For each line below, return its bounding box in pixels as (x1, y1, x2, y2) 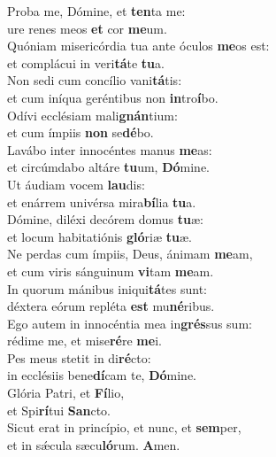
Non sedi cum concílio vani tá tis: (7, 71, 182, 89)
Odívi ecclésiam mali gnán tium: (7, 105, 178, 124)
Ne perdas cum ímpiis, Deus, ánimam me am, (7, 244, 253, 263)
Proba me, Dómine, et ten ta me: (7, 2, 186, 19)
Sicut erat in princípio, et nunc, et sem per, (7, 418, 241, 437)
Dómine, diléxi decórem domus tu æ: (7, 210, 204, 228)
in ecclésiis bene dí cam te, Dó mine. (7, 366, 197, 384)
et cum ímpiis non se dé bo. (7, 123, 154, 142)
